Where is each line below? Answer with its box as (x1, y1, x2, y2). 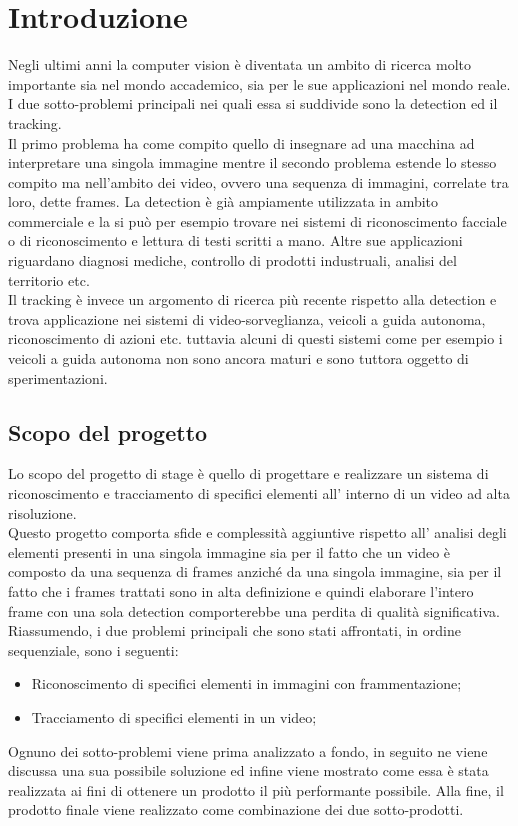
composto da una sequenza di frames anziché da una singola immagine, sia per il (8, 561, 502, 582)
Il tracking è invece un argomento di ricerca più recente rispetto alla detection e (8, 289, 497, 310)
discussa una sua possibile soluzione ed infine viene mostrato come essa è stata (8, 760, 489, 781)
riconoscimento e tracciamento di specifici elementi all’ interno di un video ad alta (8, 483, 510, 504)
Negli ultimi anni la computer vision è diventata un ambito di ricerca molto (8, 54, 471, 75)
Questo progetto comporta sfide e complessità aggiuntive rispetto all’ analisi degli (8, 522, 507, 543)
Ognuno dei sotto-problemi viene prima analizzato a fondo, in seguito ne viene (8, 740, 488, 761)
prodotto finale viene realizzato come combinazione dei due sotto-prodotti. (8, 799, 464, 820)
